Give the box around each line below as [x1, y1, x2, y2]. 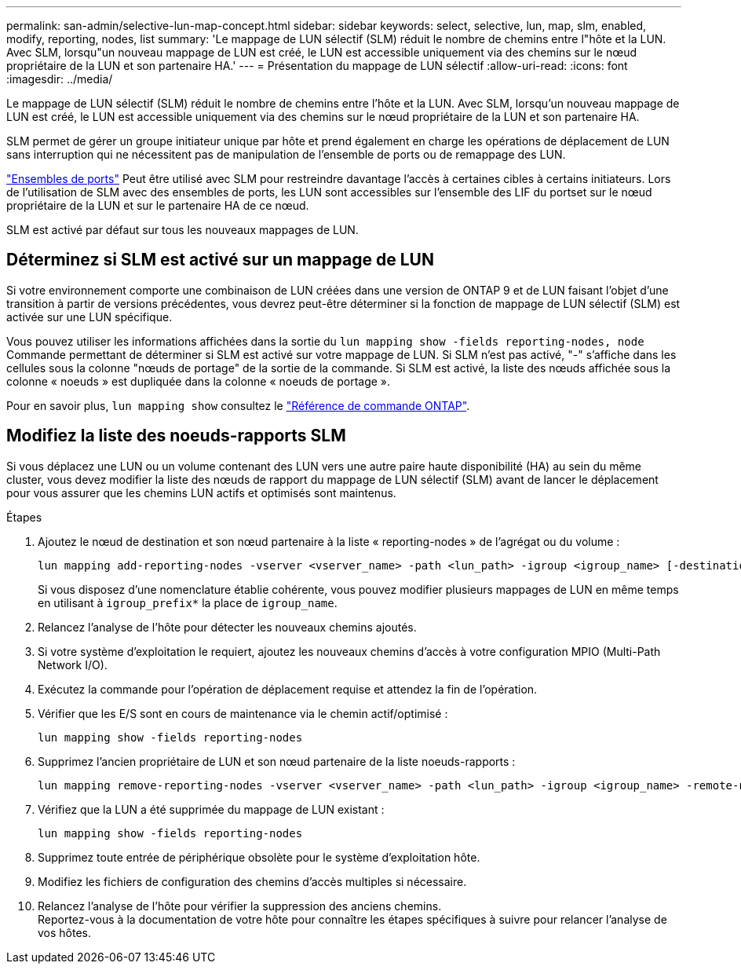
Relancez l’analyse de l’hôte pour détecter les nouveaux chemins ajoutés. [38, 620, 417, 634]
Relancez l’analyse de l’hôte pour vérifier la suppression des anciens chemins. [38, 899, 442, 913]
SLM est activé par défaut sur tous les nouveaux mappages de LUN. [6, 223, 359, 236]
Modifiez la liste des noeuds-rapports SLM [6, 426, 346, 446]
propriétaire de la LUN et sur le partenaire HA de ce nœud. [6, 199, 309, 212]
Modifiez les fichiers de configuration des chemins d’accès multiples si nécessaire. [38, 874, 467, 888]
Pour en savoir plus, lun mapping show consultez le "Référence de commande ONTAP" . [6, 398, 470, 412]
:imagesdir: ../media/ [6, 72, 113, 86]
